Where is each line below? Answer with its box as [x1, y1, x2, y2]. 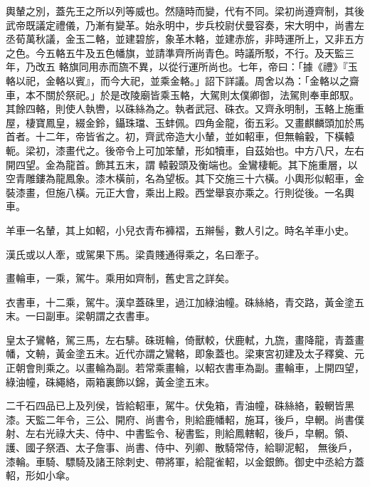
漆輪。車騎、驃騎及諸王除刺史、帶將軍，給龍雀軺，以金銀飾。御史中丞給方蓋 [6, 454, 364, 468]
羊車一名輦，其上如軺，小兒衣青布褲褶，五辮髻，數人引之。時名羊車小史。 [6, 222, 354, 237]
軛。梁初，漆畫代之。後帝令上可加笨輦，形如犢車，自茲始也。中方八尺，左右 [6, 142, 364, 157]
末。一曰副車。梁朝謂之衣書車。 [6, 308, 155, 323]
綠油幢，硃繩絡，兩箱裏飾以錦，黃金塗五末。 [6, 374, 215, 389]
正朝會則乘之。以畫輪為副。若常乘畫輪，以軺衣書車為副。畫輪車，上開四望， [6, 360, 364, 375]
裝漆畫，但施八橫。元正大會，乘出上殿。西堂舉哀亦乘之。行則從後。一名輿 [6, 184, 354, 199]
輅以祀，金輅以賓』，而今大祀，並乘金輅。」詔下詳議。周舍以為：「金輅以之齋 [6, 73, 359, 88]
